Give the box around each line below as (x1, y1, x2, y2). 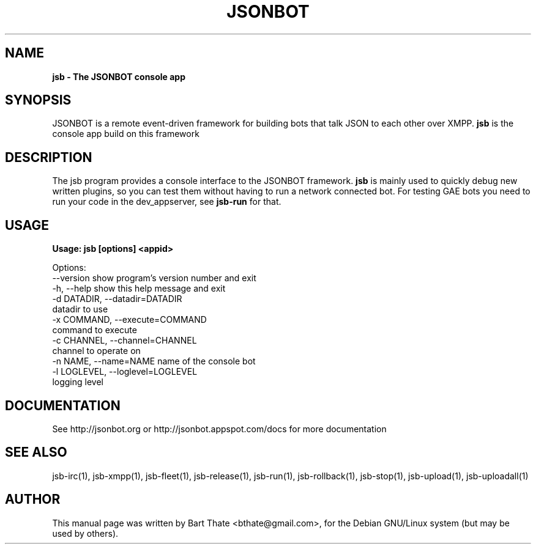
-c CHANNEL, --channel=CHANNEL (52, 335, 197, 346)
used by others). (52, 528, 119, 539)
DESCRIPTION (5, 149, 92, 165)
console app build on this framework (52, 128, 199, 139)
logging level (52, 377, 103, 388)
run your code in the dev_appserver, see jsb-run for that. (52, 196, 281, 207)
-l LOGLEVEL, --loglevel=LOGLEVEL (52, 366, 198, 377)
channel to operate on (52, 345, 141, 356)
